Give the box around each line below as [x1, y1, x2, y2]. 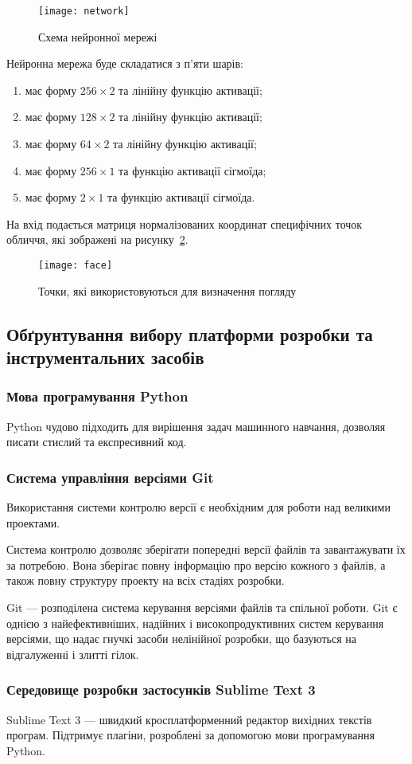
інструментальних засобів [6, 345, 204, 370]
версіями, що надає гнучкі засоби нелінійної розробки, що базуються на [6, 630, 357, 647]
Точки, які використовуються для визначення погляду [38, 282, 297, 299]
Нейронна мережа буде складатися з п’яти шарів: [6, 55, 244, 72]
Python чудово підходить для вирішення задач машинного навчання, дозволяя [6, 417, 386, 434]
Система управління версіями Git [6, 467, 214, 487]
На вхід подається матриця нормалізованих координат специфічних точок [6, 215, 363, 232]
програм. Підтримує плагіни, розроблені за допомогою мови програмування [6, 727, 375, 743]
